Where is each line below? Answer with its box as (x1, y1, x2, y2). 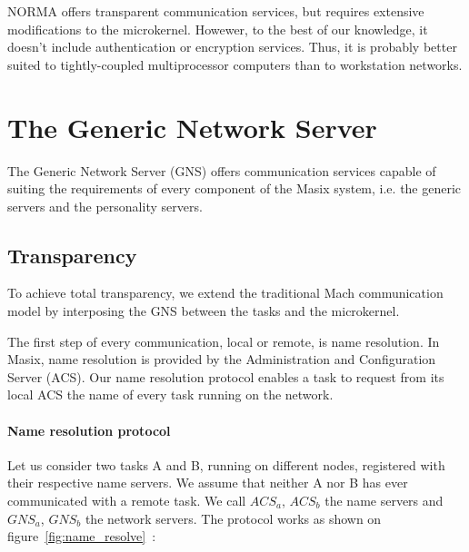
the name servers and (324, 491, 444, 510)
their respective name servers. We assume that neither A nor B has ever (7, 473, 408, 492)
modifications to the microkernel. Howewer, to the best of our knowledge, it (7, 19, 428, 38)
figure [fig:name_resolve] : (7, 527, 156, 546)
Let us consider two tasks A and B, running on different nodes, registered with (7, 455, 445, 474)
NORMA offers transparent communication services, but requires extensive (7, 2, 424, 20)
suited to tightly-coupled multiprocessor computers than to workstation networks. (7, 54, 463, 74)
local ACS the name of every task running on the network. (7, 385, 334, 404)
